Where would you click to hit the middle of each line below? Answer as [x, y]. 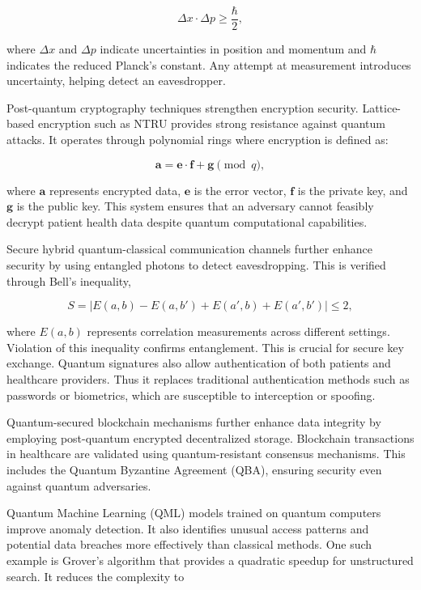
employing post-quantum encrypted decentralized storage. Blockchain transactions [210, 437]
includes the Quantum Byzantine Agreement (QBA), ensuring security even [194, 469]
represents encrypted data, [115, 190]
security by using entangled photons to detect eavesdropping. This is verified [196, 265]
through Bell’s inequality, [69, 280]
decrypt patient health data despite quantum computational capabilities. [187, 221]
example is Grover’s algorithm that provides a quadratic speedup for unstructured [210, 560]
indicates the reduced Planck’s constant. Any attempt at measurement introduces [209, 64]
